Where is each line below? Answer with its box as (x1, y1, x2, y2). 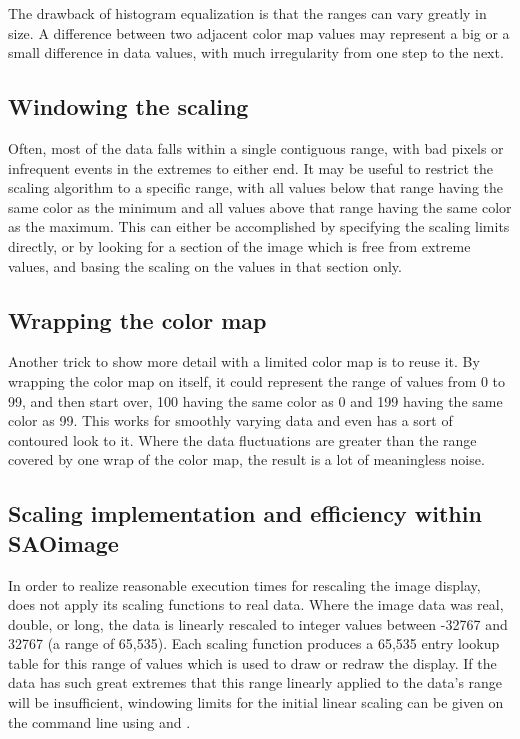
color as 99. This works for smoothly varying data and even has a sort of (8, 410, 453, 431)
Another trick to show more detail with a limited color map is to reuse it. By (8, 351, 480, 372)
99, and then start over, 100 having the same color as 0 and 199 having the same (8, 390, 503, 411)
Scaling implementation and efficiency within (8, 498, 482, 529)
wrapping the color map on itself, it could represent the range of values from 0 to (8, 370, 506, 391)
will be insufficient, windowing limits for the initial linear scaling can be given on (8, 692, 504, 713)
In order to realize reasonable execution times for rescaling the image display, (8, 574, 481, 595)
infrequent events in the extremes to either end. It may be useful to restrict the (8, 157, 494, 178)
